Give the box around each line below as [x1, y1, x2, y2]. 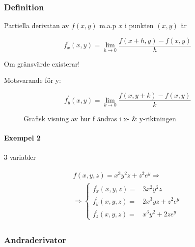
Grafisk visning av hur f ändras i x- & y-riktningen [24, 113, 176, 124]
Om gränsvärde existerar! [4, 58, 80, 69]
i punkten [124, 20, 154, 31]
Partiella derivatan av [4, 20, 69, 31]
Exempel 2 [4, 133, 41, 143]
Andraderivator [4, 233, 66, 246]
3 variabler [4, 151, 36, 162]
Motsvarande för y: [4, 75, 61, 85]
